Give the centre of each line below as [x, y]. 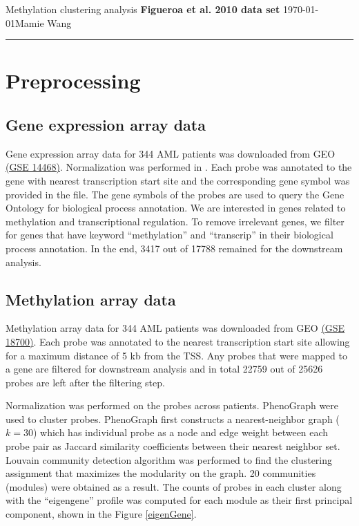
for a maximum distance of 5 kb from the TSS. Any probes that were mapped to [176, 355]
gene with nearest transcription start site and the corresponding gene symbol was [178, 180]
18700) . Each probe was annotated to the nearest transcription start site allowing [178, 341]
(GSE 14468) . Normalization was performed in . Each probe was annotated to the [179, 167]
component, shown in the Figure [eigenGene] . [101, 514]
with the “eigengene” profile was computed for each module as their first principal [179, 500]
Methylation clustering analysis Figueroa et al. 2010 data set [143, 9]
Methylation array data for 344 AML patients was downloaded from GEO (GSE [175, 328]
